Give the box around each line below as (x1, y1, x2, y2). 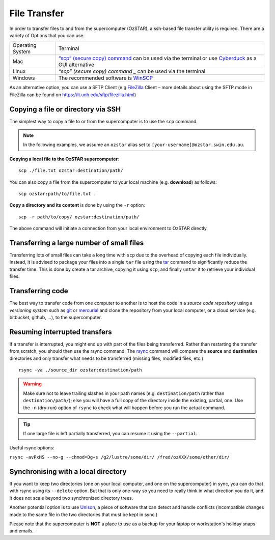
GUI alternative (58, 61, 94, 68)
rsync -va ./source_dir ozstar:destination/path (18, 367, 142, 373)
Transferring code (9, 287, 68, 295)
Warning (23, 381, 42, 387)
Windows (12, 74, 35, 81)
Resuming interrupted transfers (9, 327, 112, 336)
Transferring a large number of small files (9, 238, 144, 247)
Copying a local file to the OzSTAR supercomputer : (9, 156, 119, 162)
